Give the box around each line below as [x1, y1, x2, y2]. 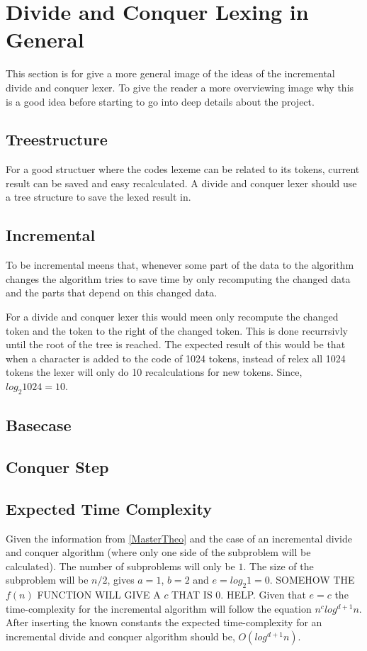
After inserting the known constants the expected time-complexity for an [6, 615, 322, 630]
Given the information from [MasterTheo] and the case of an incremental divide [6, 530, 352, 545]
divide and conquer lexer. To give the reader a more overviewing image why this [6, 79, 354, 94]
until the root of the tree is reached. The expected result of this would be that [6, 337, 346, 352]
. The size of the [243, 558, 314, 573]
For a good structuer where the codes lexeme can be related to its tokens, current [6, 162, 360, 177]
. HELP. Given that [220, 587, 306, 602]
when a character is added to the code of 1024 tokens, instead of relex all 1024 [6, 350, 346, 365]
